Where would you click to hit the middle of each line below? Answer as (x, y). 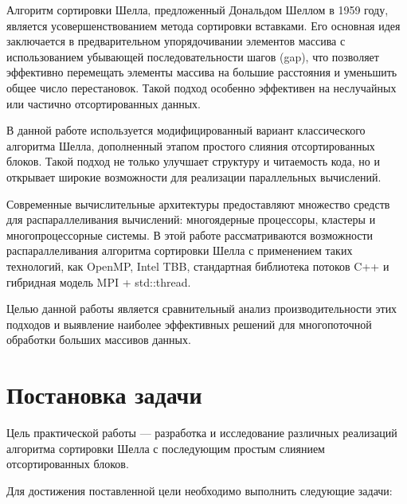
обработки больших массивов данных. (99, 340)
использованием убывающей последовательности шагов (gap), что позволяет (193, 56)
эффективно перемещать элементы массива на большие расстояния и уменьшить (202, 72)
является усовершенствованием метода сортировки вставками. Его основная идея (203, 25)
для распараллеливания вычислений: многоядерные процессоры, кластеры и (191, 219)
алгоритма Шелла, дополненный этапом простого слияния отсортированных (191, 145)
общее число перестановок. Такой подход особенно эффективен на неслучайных (202, 87)
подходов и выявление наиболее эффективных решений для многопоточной (189, 324)
